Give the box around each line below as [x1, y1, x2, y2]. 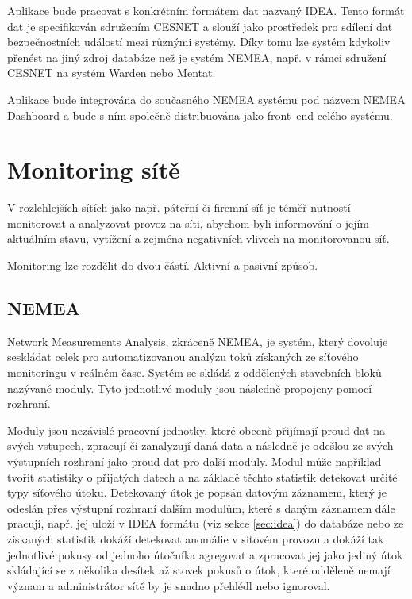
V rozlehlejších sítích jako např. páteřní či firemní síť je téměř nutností [7, 199, 351, 216]
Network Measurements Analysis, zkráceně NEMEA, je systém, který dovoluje [7, 332, 388, 349]
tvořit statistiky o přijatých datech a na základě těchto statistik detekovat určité [7, 468, 398, 485]
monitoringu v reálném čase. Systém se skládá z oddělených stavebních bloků [7, 364, 382, 381]
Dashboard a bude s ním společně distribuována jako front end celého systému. [7, 106, 393, 123]
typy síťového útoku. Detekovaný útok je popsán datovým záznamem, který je [7, 484, 387, 501]
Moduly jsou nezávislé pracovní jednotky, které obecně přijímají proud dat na [7, 421, 385, 438]
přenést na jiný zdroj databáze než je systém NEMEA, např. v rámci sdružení [7, 48, 387, 65]
